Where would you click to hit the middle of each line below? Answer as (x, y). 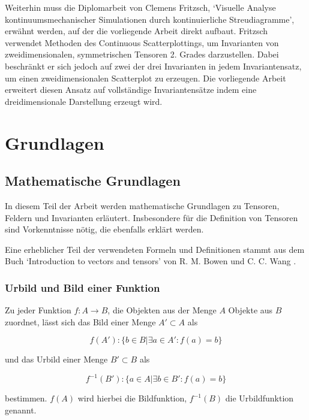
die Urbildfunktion (259, 398)
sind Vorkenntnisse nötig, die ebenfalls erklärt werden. (104, 229)
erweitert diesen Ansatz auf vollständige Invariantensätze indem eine (131, 90)
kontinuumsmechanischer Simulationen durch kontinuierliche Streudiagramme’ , (150, 19)
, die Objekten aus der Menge (162, 310)
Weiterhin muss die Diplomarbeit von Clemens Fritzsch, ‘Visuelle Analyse (140, 7)
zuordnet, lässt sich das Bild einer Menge (80, 321)
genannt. (21, 410)
